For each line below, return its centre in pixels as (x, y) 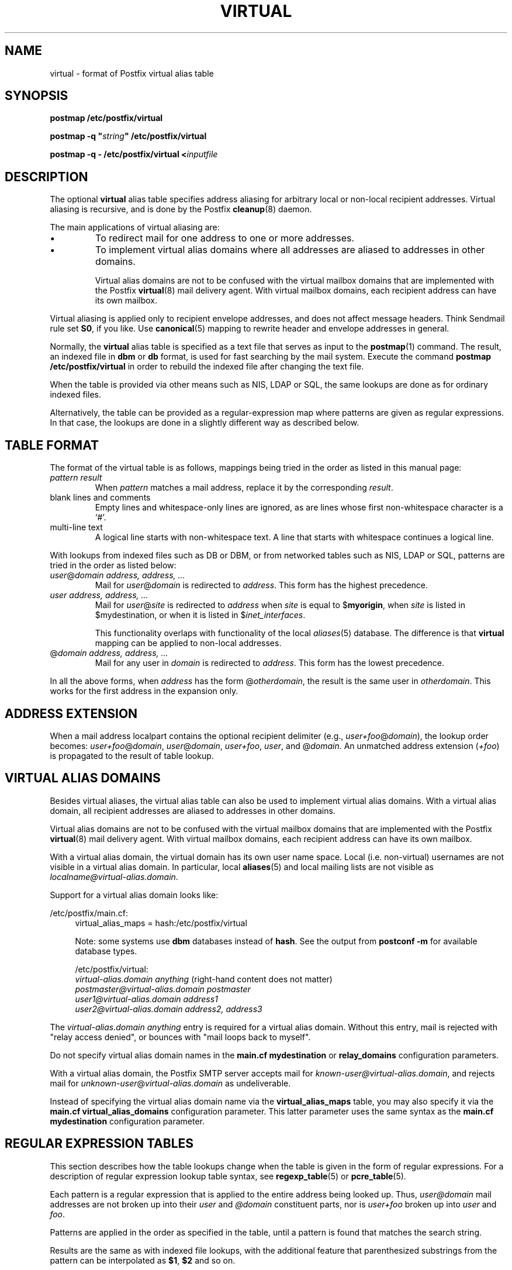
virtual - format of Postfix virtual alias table (132, 73)
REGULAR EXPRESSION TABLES (99, 1144)
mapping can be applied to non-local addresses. (188, 643)
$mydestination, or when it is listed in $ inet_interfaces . (200, 615)
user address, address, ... (99, 595)
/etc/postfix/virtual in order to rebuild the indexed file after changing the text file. (207, 367)
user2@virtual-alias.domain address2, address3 (169, 1009)
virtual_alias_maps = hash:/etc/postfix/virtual (161, 923)
